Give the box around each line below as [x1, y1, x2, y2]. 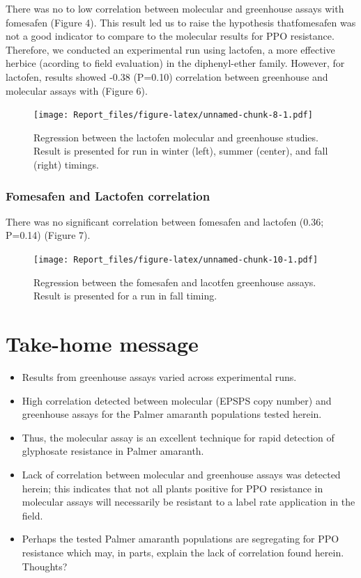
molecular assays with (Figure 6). [6, 83, 148, 97]
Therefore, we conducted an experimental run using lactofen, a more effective [6, 42, 335, 56]
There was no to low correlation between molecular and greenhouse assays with [6, 1, 344, 15]
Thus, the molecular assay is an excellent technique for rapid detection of [22, 430, 335, 444]
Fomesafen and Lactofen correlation [6, 187, 210, 204]
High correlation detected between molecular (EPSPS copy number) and [22, 393, 332, 407]
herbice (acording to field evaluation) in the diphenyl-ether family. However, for [6, 56, 345, 70]
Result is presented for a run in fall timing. [33, 288, 217, 303]
